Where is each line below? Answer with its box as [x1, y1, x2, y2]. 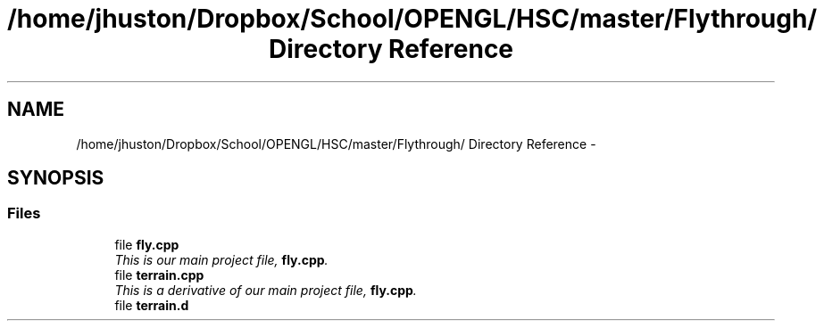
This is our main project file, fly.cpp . [114, 251, 329, 267]
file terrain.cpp [114, 266, 204, 283]
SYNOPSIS [7, 167, 104, 190]
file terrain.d [114, 297, 189, 313]
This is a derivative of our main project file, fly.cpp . [114, 282, 417, 298]
